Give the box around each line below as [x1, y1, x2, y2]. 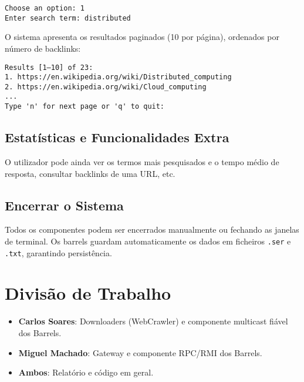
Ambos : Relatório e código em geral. [18, 366, 154, 378]
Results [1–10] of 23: [5, 63, 93, 72]
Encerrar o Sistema [5, 196, 124, 214]
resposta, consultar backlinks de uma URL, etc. [5, 167, 175, 179]
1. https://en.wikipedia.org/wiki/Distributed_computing [5, 73, 232, 82]
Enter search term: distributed [5, 14, 131, 22]
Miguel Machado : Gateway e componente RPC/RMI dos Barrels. [18, 346, 262, 358]
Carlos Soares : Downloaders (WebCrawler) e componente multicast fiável [18, 315, 288, 327]
